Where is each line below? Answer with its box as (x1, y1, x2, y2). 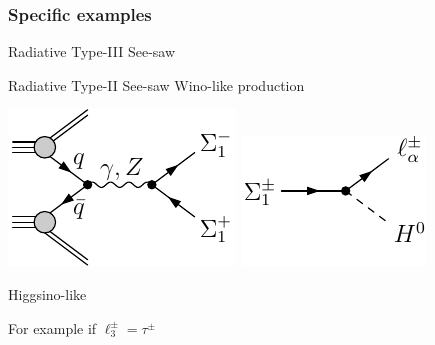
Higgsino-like (8, 284, 87, 304)
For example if (8, 317, 97, 338)
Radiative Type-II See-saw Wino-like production (8, 74, 305, 95)
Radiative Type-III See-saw (8, 41, 176, 62)
